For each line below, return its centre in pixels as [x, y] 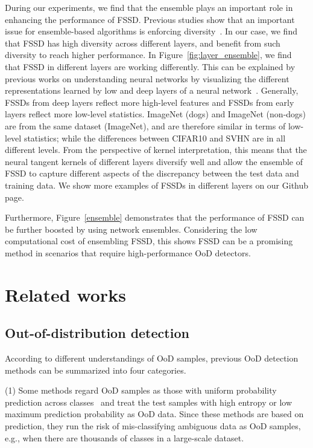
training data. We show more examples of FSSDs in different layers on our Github [157, 185]
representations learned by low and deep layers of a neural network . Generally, [152, 90]
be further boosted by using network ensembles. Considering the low [131, 229]
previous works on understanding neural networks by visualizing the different [147, 78]
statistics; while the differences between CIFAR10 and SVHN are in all [155, 138]
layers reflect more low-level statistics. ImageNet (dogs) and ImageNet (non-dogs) [156, 114]
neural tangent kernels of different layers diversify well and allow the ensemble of [154, 161]
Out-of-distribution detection [97, 333]
